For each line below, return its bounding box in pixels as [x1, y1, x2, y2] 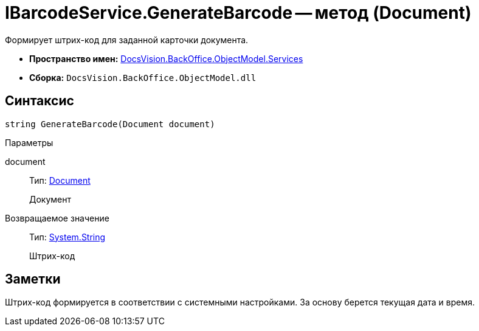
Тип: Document [29, 175, 91, 186]
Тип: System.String [29, 231, 106, 242]
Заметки [5, 271, 61, 287]
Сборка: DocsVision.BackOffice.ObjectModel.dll [29, 72, 257, 83]
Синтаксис [5, 93, 74, 109]
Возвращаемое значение [5, 212, 109, 223]
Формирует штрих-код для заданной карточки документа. [5, 34, 249, 45]
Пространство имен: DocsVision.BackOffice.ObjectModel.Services [29, 53, 303, 64]
